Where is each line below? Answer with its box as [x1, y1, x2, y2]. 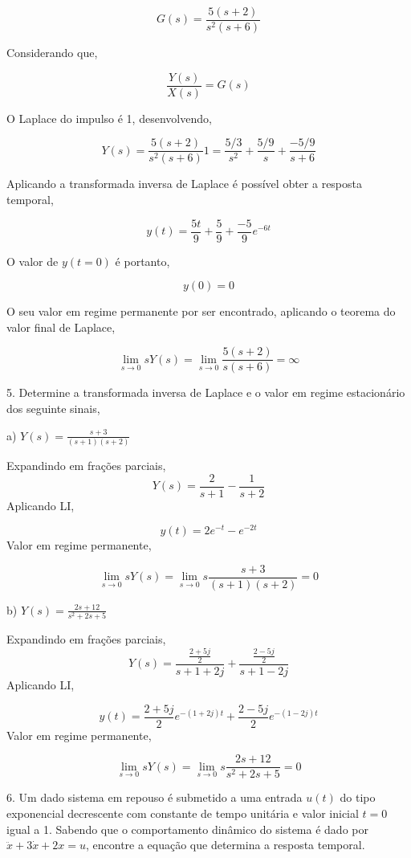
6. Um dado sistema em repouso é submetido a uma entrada [6, 789, 303, 806]
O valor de [6, 252, 59, 269]
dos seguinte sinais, [6, 400, 100, 417]
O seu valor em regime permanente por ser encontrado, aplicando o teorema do [6, 303, 396, 320]
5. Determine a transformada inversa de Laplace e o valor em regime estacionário [6, 384, 405, 401]
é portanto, [115, 252, 170, 269]
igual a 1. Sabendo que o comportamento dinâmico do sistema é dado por [6, 820, 368, 837]
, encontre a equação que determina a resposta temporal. [85, 836, 365, 853]
